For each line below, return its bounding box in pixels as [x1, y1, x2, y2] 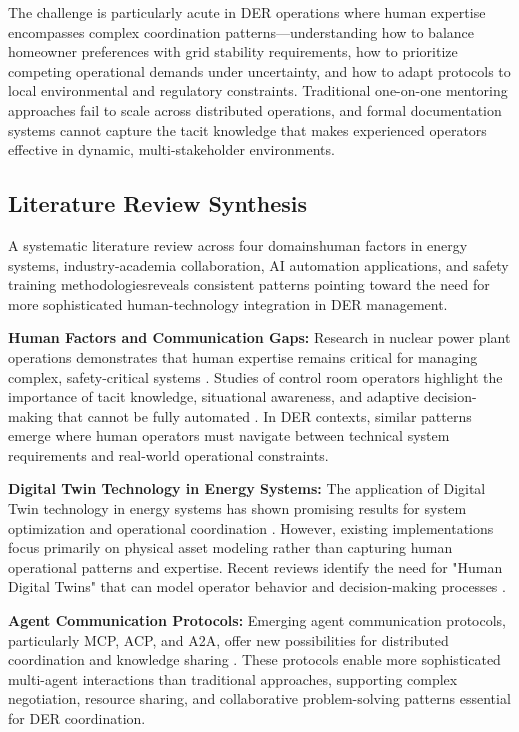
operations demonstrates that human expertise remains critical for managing [8, 346, 478, 367]
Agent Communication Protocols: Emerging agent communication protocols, [8, 610, 506, 631]
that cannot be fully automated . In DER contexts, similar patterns [57, 405, 472, 426]
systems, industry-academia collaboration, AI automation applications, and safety [8, 254, 509, 275]
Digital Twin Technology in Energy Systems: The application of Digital [8, 478, 486, 499]
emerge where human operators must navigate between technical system [8, 425, 450, 446]
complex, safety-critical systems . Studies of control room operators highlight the [8, 366, 503, 387]
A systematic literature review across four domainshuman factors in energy [8, 234, 468, 255]
